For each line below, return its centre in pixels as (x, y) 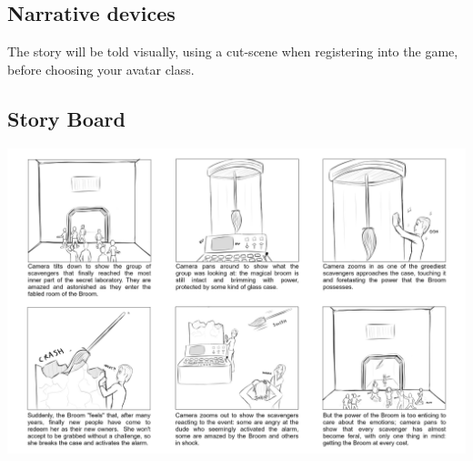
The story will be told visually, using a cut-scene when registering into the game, (233, 51)
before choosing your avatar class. (101, 69)
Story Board (66, 118)
